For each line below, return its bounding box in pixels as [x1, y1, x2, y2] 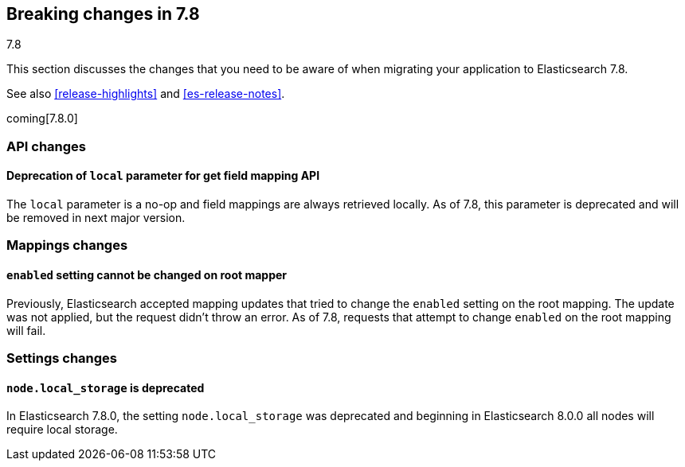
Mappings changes [6, 237, 128, 254]
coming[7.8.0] [6, 111, 78, 126]
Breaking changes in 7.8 [6, 4, 200, 24]
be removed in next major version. [6, 211, 186, 225]
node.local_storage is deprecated [6, 380, 205, 395]
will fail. [6, 323, 46, 337]
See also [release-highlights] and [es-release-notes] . [6, 87, 285, 101]
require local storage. [6, 422, 118, 437]
